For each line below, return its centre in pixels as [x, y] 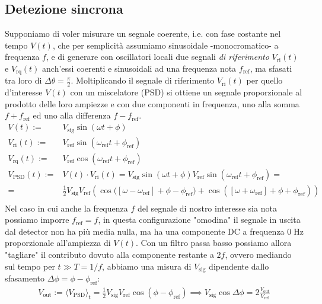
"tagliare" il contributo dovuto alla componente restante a [109, 255]
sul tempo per [30, 266]
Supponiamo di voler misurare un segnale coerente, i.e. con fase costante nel [143, 33]
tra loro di [23, 80]
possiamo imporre [37, 220]
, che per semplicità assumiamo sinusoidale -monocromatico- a [165, 45]
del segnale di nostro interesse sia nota [207, 208]
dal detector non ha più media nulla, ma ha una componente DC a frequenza [145, 231]
